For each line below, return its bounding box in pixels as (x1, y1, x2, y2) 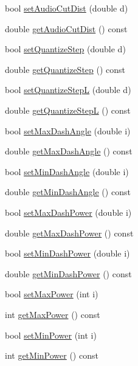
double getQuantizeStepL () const (5, 103, 131, 116)
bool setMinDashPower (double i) (5, 247, 130, 260)
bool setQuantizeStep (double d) (5, 43, 126, 55)
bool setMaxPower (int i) (5, 288, 98, 300)
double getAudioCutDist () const (5, 22, 128, 35)
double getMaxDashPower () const (5, 226, 134, 239)
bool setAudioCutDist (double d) (5, 2, 128, 14)
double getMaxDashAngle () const (5, 145, 133, 157)
